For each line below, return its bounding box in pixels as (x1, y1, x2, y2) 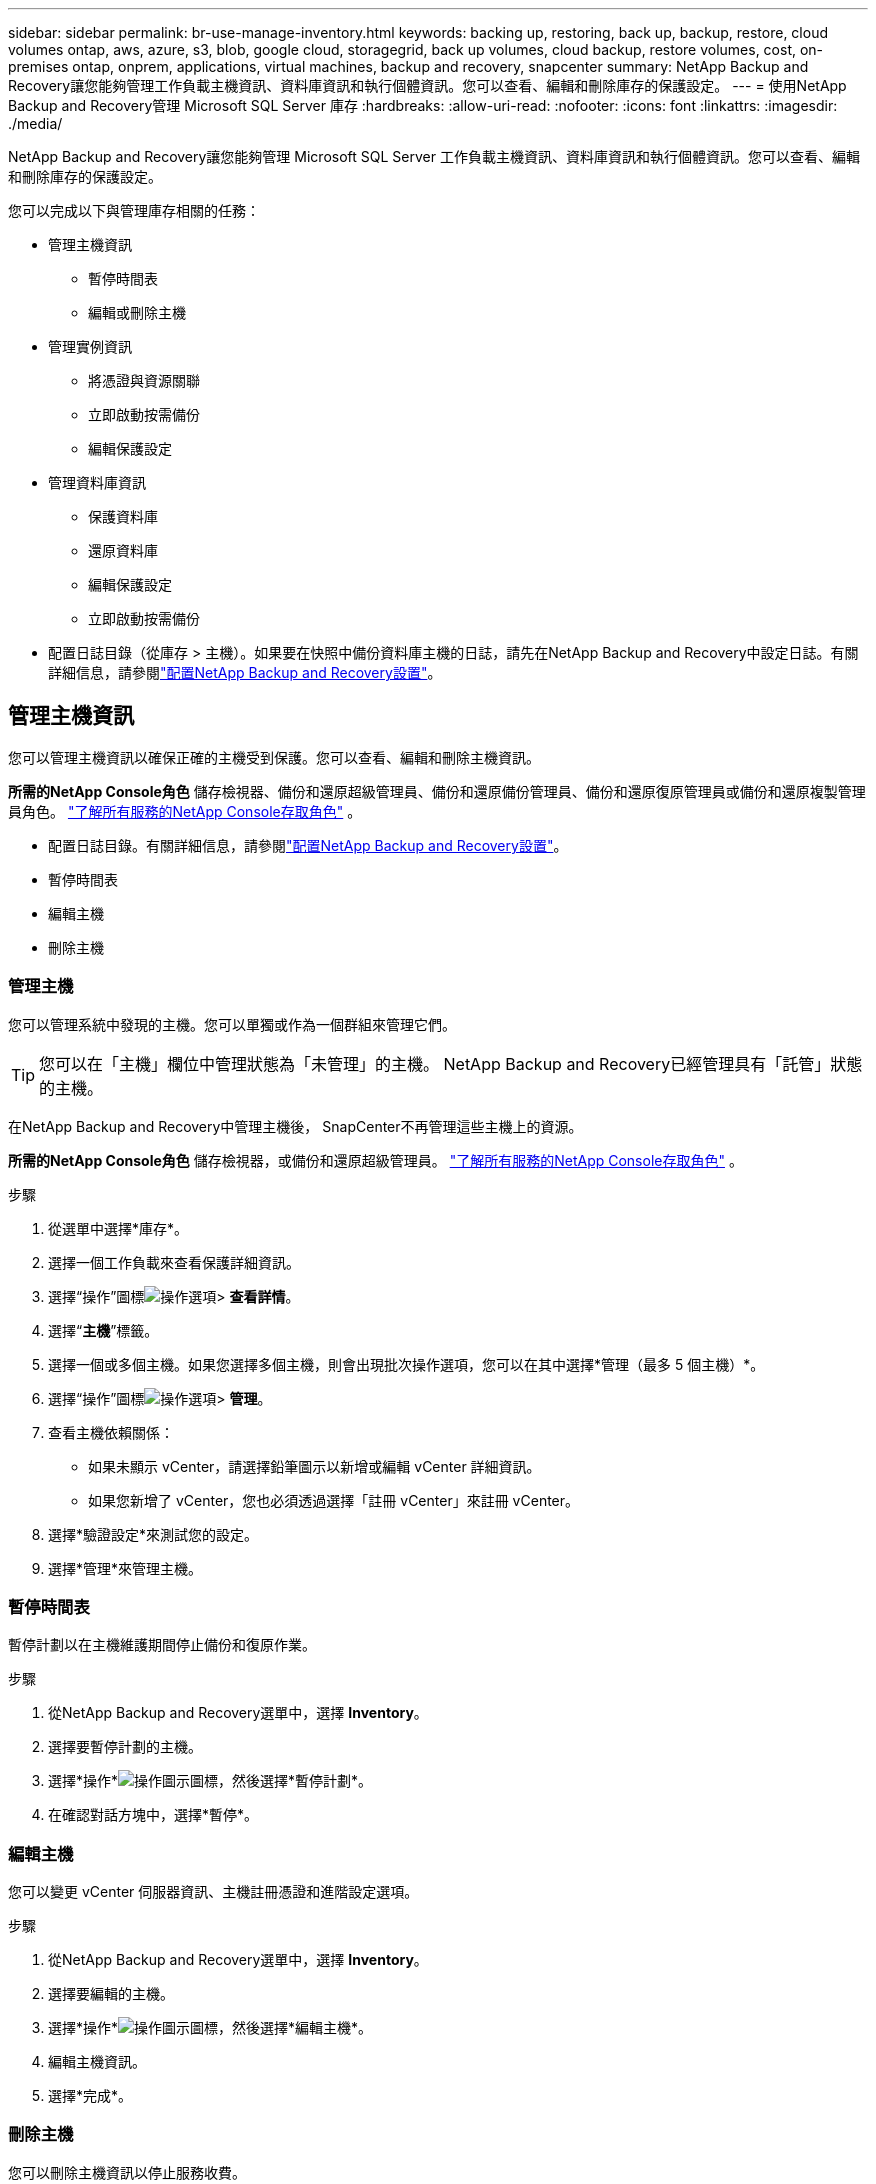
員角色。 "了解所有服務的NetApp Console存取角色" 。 (8, 802, 362, 820)
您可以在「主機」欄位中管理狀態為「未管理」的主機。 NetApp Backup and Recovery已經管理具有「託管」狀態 (39, 1053, 863, 1074)
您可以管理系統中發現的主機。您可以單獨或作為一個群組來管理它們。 (8, 1015, 456, 1033)
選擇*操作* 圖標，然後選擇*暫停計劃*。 (48, 1772, 373, 1790)
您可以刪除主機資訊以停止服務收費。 (8, 2163, 246, 2181)
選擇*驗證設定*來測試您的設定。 (48, 1525, 259, 1543)
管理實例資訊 (48, 338, 132, 355)
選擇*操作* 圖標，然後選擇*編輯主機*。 (48, 2019, 373, 2037)
